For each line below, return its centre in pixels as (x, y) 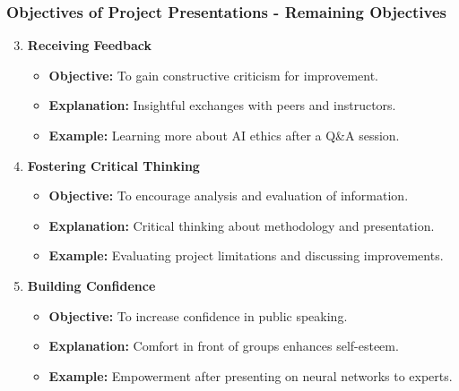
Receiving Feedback (90, 45)
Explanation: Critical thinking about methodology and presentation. (242, 225)
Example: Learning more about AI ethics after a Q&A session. (224, 135)
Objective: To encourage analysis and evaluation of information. (229, 195)
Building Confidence (91, 285)
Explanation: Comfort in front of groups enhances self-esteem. (224, 346)
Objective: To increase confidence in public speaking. (198, 315)
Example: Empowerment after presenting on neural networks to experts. (251, 375)
